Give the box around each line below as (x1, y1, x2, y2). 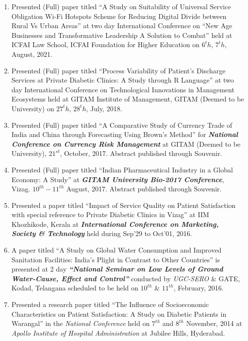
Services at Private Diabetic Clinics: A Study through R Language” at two (11, 75, 234, 85)
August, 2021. (11, 49, 52, 59)
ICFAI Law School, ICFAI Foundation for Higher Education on (11, 39, 200, 50)
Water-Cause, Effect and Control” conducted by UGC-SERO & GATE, (11, 273, 240, 283)
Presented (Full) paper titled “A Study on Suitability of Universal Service (11, 1, 231, 11)
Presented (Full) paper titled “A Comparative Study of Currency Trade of (11, 119, 232, 130)
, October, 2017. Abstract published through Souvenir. (60, 148, 222, 158)
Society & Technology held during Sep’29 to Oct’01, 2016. (11, 228, 192, 239)
